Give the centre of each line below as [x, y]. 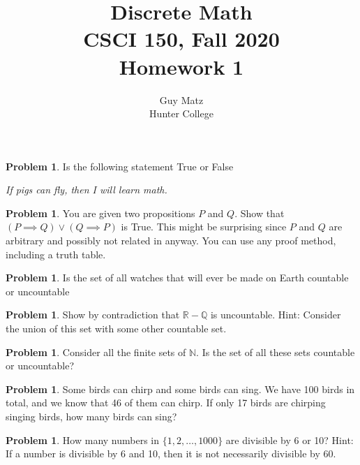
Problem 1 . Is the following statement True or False [120, 166]
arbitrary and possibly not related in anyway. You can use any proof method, [171, 241]
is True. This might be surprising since [204, 227]
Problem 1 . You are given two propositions [100, 213]
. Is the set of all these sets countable [276, 352]
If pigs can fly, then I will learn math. [87, 190]
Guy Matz [181, 99]
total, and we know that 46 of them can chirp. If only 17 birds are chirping [166, 403]
